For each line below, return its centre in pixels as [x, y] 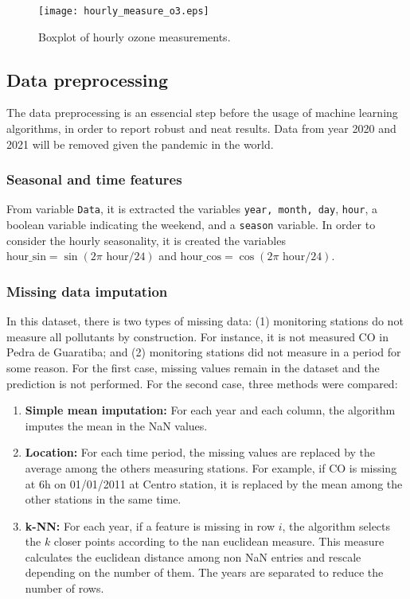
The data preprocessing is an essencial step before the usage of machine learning [202, 113]
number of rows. [64, 588]
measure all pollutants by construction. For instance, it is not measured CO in [197, 336]
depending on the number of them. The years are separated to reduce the [204, 572]
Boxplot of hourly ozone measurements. [135, 36]
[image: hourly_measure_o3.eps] [124, 11]
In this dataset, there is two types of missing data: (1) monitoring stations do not [205, 321]
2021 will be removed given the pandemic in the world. [140, 144]
